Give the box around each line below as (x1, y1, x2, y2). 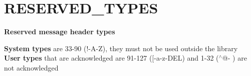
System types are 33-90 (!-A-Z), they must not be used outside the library (4, 43, 238, 53)
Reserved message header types (4, 26, 115, 37)
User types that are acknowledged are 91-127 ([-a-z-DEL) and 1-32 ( (4, 53, 219, 63)
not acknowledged (4, 62, 59, 73)
